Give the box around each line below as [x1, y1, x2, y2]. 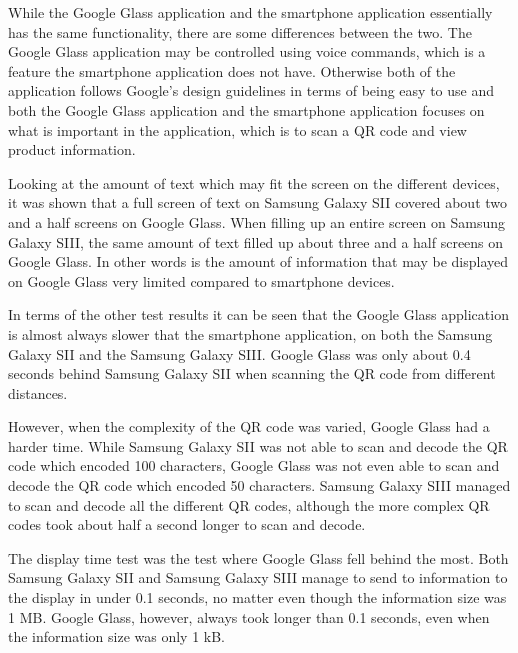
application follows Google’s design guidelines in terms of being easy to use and [8, 80, 495, 101]
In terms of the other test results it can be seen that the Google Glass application [8, 304, 509, 325]
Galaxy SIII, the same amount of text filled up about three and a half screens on [8, 231, 504, 252]
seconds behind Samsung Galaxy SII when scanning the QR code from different [8, 363, 496, 384]
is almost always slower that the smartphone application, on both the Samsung [8, 323, 493, 344]
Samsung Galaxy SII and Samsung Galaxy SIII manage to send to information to [8, 567, 508, 588]
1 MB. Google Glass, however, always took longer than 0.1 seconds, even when [8, 606, 490, 627]
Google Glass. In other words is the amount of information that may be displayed [8, 251, 509, 272]
